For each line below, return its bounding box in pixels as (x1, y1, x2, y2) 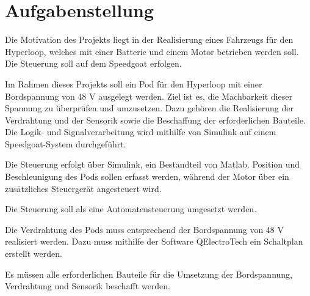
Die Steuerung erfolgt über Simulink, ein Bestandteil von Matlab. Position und (5, 158, 300, 171)
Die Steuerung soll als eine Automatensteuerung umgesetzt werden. (5, 202, 257, 215)
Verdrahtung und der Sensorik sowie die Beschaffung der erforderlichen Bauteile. (5, 113, 306, 126)
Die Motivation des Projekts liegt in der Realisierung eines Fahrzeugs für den (5, 33, 294, 46)
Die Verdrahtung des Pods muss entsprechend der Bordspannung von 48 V (5, 223, 284, 235)
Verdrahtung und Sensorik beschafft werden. (5, 279, 171, 292)
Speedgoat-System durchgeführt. (5, 137, 126, 150)
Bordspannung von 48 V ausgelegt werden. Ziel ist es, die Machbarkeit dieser (5, 89, 292, 102)
